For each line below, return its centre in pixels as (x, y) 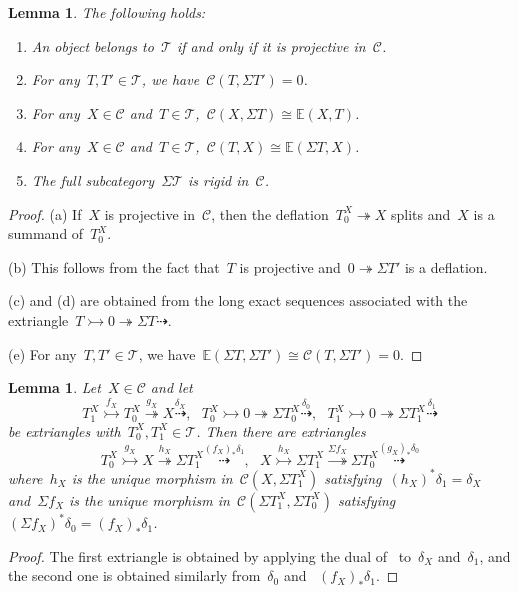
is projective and (290, 266)
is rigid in (218, 179)
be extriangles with (64, 430)
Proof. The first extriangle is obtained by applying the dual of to (210, 555)
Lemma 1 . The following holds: (107, 12)
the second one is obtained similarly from (134, 575)
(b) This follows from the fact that (114, 266)
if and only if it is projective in (271, 45)
